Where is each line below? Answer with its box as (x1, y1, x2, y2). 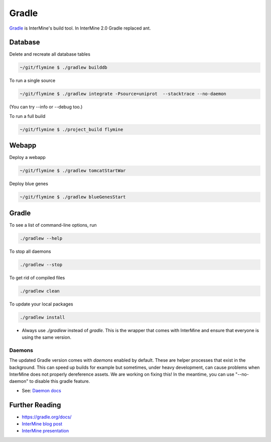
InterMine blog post (22, 420, 63, 426)
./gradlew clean (20, 288, 60, 293)
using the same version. (22, 334, 71, 340)
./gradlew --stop (20, 261, 63, 267)
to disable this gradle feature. (29, 378, 90, 384)
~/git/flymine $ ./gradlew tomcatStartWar (20, 168, 126, 174)
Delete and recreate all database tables (9, 51, 90, 57)
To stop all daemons (9, 248, 51, 254)
